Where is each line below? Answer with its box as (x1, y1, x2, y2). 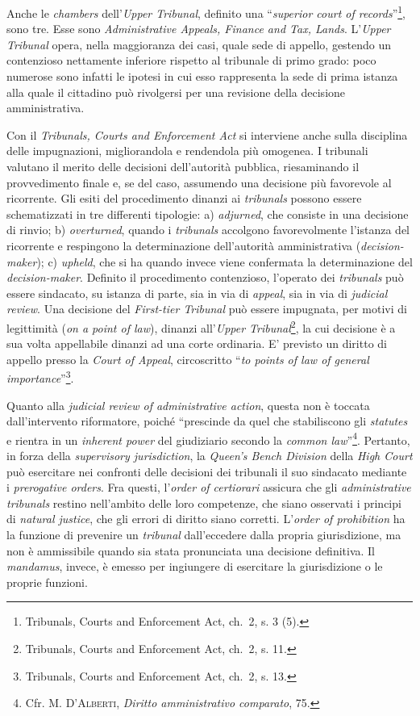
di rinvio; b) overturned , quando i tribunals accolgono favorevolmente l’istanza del (6, 221, 410, 238)
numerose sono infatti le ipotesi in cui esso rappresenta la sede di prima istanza (6, 68, 398, 85)
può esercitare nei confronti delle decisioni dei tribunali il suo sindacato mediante (6, 463, 407, 479)
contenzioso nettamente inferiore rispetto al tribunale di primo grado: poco (6, 52, 376, 69)
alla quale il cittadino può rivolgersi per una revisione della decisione (6, 83, 346, 100)
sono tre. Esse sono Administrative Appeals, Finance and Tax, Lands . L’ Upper (6, 20, 391, 37)
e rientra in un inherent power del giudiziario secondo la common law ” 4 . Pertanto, (6, 429, 410, 448)
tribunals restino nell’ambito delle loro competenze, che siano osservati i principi (6, 494, 401, 511)
